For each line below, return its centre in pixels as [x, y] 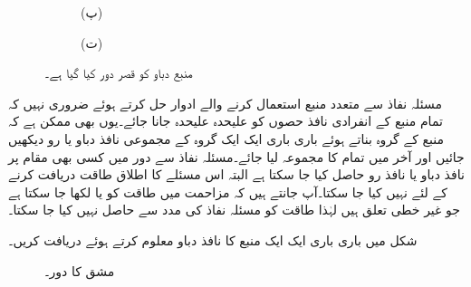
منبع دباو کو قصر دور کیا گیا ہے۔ [119, 73]
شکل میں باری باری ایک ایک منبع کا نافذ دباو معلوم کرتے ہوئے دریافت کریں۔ [213, 239]
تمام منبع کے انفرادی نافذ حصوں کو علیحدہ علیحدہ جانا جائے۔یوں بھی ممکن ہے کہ [226, 121]
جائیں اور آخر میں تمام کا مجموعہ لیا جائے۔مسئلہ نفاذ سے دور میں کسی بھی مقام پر [236, 156]
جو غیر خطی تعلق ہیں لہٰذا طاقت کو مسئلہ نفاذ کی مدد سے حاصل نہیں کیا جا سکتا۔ [234, 210]
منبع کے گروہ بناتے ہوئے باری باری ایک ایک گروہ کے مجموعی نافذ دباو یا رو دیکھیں [226, 138]
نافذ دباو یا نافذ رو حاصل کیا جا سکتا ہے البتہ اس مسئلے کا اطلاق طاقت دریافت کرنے [236, 174]
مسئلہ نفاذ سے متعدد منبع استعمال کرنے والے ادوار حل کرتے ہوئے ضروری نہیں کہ [225, 103]
